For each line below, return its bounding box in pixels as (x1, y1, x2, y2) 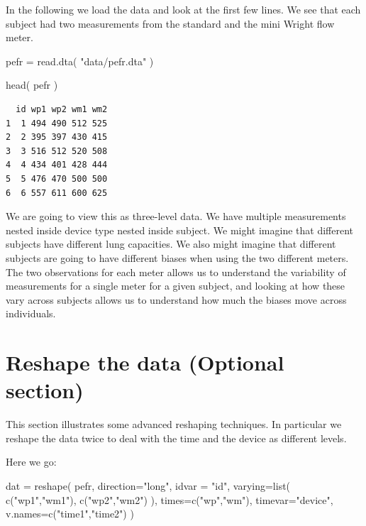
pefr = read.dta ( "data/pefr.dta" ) (6, 53, 154, 68)
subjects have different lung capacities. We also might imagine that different (6, 236, 336, 251)
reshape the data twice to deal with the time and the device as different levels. (6, 430, 347, 445)
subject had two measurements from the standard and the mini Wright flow (6, 16, 335, 31)
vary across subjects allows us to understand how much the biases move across (6, 292, 347, 307)
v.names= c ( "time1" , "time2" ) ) (6, 506, 134, 521)
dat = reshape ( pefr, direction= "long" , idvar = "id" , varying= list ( (6, 478, 291, 493)
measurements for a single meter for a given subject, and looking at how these (6, 278, 345, 293)
